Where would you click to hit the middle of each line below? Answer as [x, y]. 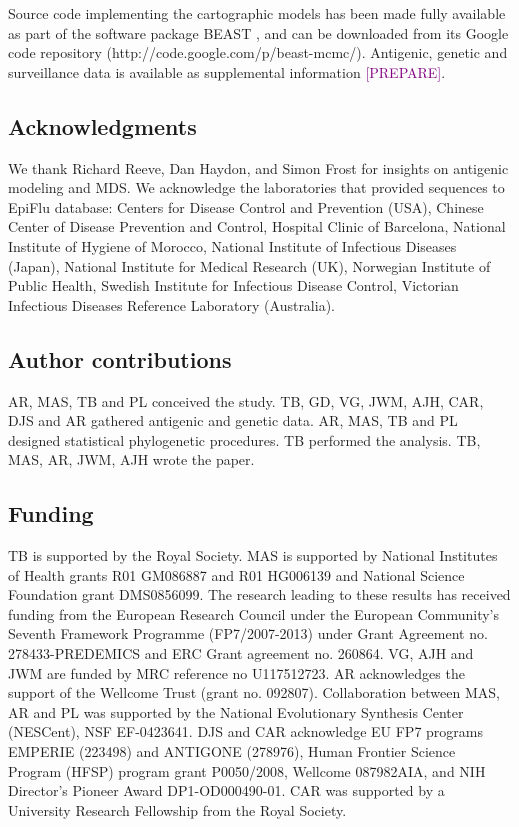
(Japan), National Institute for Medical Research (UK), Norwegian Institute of [249, 265]
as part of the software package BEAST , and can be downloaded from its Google [258, 32]
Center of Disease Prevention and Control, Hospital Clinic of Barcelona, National [257, 226]
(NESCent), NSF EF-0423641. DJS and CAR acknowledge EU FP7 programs [246, 731]
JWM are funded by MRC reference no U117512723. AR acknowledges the [236, 672]
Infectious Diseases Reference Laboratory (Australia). [171, 304]
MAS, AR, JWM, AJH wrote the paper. [131, 459]
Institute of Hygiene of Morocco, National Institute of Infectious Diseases [232, 245]
